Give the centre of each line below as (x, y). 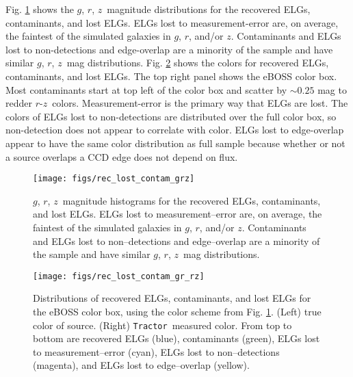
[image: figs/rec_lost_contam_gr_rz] (119, 276)
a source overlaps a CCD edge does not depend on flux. (122, 156)
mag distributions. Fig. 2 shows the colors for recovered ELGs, (198, 63)
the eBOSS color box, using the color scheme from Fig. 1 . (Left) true (177, 311)
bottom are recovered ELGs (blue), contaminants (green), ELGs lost (176, 338)
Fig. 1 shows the (40, 9)
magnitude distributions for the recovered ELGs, (209, 9)
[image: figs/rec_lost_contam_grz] (114, 179)
